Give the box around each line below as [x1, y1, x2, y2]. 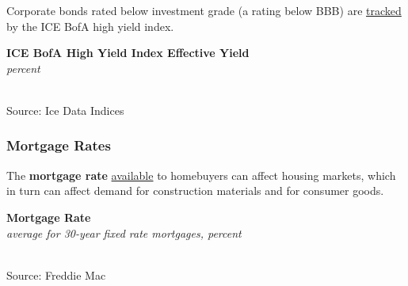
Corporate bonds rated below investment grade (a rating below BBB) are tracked [6, 2, 402, 18]
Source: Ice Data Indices [6, 101, 124, 118]
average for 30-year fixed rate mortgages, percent [6, 224, 242, 241]
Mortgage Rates [6, 135, 111, 155]
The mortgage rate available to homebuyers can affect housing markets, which [6, 166, 396, 183]
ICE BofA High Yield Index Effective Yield [6, 44, 250, 61]
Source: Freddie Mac [6, 266, 106, 283]
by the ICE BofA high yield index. [6, 17, 174, 34]
